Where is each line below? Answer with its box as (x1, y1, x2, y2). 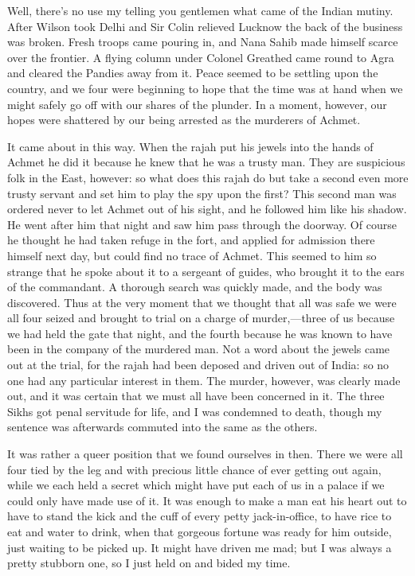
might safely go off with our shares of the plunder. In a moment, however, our (7, 95, 387, 112)
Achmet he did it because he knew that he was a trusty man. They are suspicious (7, 154, 405, 170)
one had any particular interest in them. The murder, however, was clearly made (7, 372, 401, 388)
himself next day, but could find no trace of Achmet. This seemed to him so (7, 247, 377, 263)
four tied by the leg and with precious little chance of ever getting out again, (7, 461, 382, 477)
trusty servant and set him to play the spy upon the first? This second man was (7, 185, 397, 201)
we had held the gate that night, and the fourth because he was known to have (7, 325, 393, 341)
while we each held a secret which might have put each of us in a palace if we (7, 477, 385, 493)
